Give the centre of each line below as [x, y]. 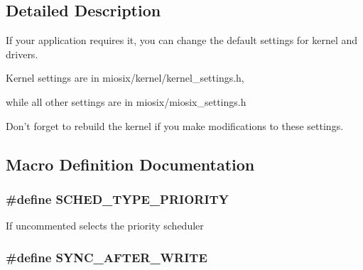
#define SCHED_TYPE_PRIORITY [117, 199]
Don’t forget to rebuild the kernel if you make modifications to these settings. [175, 125]
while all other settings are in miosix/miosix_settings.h [126, 101]
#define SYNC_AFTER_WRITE [107, 257]
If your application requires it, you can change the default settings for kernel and [182, 40]
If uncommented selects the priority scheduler [105, 226]
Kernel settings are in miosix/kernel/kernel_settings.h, [125, 78]
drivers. [22, 54]
